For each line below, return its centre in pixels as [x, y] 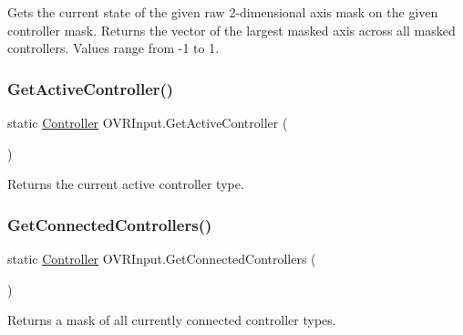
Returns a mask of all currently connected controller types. [172, 320]
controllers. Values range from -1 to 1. [113, 48]
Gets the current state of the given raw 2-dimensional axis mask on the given [223, 12]
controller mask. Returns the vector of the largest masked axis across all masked [231, 30]
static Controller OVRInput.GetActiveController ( [148, 122]
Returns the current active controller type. [126, 184]
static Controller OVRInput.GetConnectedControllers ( [162, 258]
